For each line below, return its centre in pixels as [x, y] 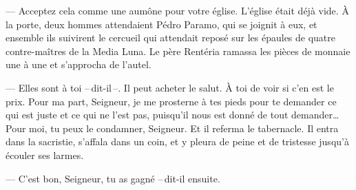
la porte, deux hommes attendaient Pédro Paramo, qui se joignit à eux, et [161, 24]
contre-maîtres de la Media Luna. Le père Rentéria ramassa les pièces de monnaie [178, 51]
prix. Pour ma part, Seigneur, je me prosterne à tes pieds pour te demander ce [171, 101]
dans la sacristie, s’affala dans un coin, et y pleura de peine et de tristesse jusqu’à [177, 141]
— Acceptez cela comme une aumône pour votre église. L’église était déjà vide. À [177, 10]
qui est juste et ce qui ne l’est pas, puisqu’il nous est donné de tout [147, 115]
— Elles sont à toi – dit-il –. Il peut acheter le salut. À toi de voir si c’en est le [170, 87]
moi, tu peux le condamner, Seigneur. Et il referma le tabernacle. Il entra [184, 128]
